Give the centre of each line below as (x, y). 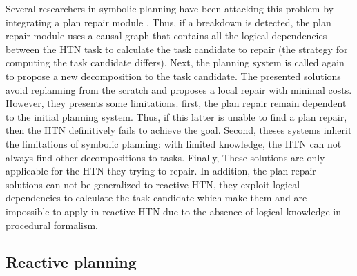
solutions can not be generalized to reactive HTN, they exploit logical (153, 184)
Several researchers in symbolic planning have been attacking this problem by (170, 8)
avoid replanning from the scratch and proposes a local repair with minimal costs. (179, 89)
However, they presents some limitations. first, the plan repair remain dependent (176, 103)
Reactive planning (71, 262)
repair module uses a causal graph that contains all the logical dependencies (166, 36)
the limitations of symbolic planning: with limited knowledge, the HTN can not (174, 143)
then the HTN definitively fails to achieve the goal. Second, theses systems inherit (179, 130)
